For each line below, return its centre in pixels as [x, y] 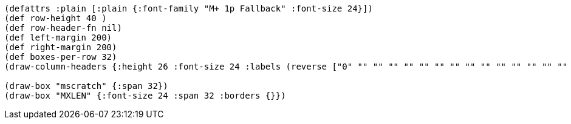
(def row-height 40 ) [56, 18]
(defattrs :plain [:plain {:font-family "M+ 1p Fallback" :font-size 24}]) [189, 8]
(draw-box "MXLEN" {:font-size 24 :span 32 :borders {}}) [145, 96]
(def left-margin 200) [58, 38]
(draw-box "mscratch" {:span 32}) [86, 86]
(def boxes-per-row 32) [61, 57]
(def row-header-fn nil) [63, 28]
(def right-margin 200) [61, 47]
